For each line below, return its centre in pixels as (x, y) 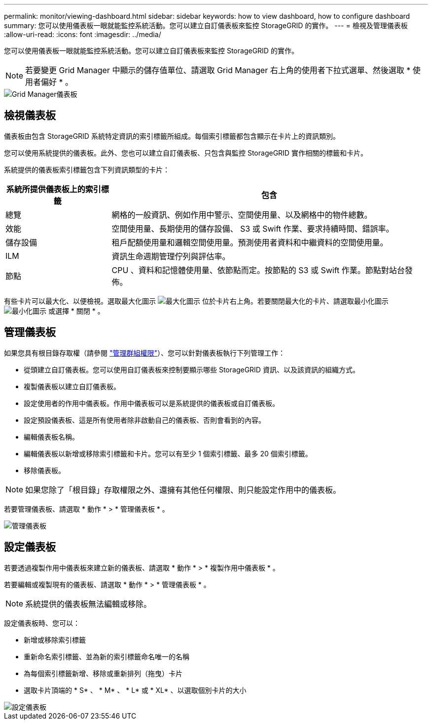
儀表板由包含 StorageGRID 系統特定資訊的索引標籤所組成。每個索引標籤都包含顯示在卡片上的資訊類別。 (172, 136)
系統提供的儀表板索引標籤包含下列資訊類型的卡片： (87, 169)
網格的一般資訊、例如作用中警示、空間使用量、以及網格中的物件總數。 (242, 215)
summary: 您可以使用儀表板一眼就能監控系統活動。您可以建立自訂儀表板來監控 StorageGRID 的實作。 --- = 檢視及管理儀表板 (206, 25)
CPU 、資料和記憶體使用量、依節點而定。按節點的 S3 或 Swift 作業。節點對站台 (258, 270)
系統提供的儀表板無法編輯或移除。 (89, 604)
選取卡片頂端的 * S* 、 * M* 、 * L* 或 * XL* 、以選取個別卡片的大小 (135, 690)
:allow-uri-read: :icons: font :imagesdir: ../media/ (83, 34)
